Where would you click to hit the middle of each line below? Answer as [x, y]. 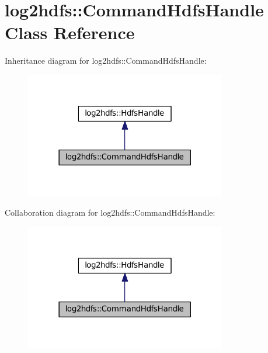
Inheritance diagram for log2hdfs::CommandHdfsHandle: [106, 60]
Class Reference [70, 32]
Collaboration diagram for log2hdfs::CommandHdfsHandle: [110, 212]
